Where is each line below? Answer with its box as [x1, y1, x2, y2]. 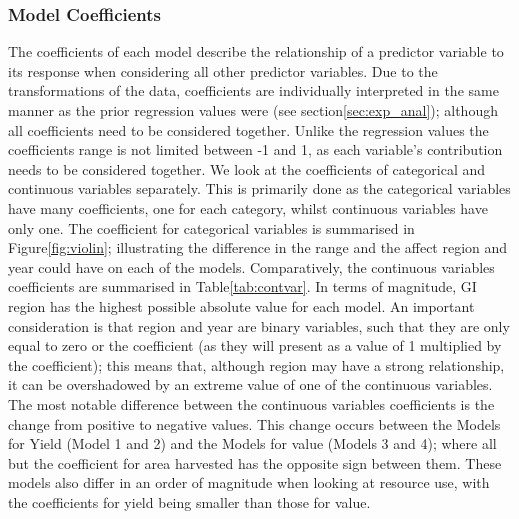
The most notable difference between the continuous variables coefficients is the [8, 393, 495, 414]
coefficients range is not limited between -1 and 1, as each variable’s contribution [8, 139, 503, 160]
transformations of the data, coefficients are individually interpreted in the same [8, 80, 499, 101]
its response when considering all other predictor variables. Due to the [8, 60, 438, 81]
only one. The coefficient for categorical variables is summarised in [8, 217, 415, 238]
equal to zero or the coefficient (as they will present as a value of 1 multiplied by [8, 335, 502, 356]
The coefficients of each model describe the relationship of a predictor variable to [8, 41, 504, 62]
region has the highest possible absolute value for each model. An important [8, 295, 475, 316]
